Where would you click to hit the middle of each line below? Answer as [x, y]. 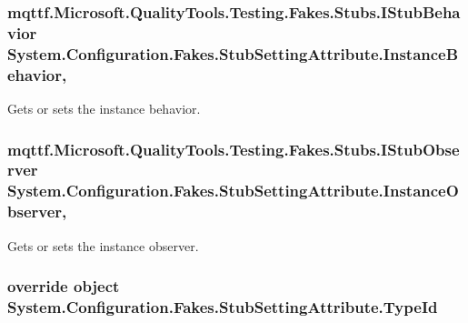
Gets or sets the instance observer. [103, 245]
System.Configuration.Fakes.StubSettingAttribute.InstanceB [233, 53]
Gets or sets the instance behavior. [104, 108]
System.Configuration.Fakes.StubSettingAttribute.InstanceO [233, 191]
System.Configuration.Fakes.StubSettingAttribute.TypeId [223, 307]
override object [64, 286]
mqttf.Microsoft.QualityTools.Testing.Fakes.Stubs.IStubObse [234, 149]
